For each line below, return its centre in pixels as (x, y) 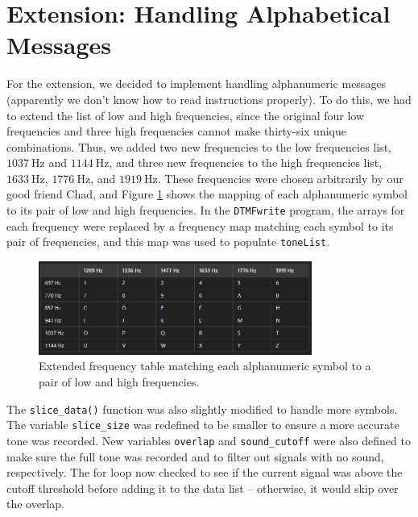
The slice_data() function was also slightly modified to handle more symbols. (202, 409)
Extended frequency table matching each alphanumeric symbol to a (205, 366)
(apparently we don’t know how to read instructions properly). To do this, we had (209, 99)
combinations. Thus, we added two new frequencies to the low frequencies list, (199, 146)
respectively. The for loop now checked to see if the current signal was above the (205, 472)
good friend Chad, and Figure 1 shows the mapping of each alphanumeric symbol (207, 194)
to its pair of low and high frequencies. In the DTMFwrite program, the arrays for (206, 210)
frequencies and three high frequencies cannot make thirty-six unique (176, 131)
